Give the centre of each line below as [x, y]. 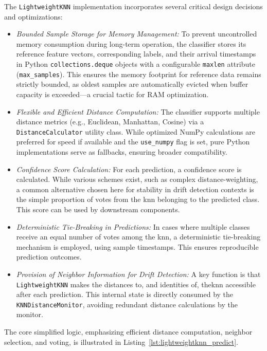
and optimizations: [33, 16]
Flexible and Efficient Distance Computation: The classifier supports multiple [138, 111]
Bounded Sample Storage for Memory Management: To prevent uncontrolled [137, 34]
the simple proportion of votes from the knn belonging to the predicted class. [138, 199]
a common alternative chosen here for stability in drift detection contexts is [135, 189]
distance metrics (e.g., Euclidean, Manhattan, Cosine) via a [110, 122]
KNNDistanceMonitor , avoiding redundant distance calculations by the [127, 304]
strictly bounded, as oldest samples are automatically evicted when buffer [132, 84]
